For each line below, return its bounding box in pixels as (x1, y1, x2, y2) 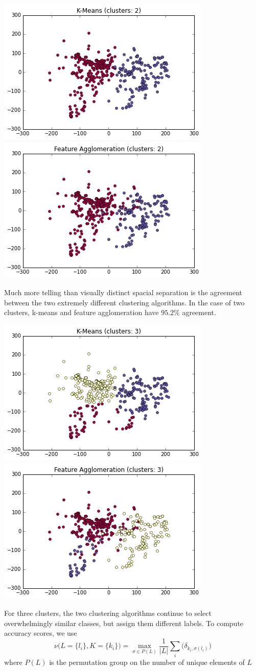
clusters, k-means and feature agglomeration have (4, 307, 159, 318)
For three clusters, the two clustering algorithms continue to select (4, 608, 212, 618)
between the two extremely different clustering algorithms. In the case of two (4, 297, 245, 307)
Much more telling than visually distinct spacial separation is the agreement (4, 287, 243, 298)
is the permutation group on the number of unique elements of (49, 656, 245, 667)
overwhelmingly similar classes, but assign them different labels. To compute (4, 617, 244, 628)
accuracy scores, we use (4, 628, 77, 638)
